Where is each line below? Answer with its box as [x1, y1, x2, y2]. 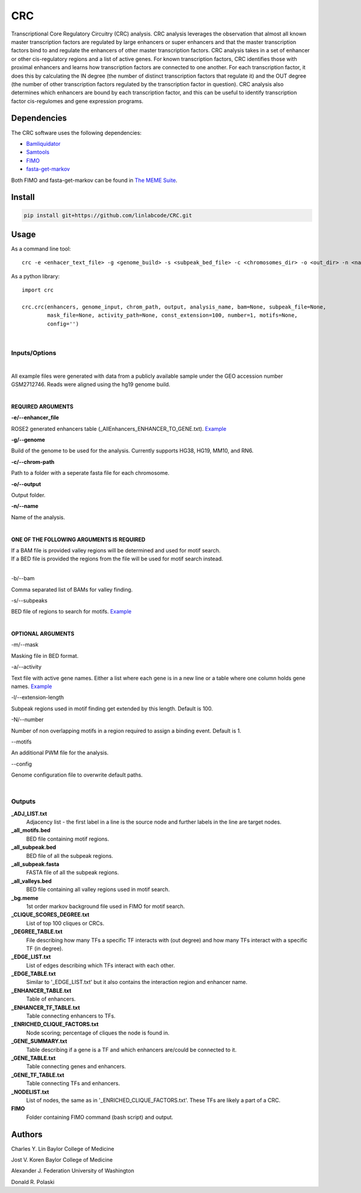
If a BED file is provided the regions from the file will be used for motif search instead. [11, 555, 224, 563]
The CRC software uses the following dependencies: [11, 129, 142, 136]
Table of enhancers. [26, 995, 76, 1003]
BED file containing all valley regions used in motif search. [26, 886, 170, 893]
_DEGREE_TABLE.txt [11, 928, 63, 935]
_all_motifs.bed [11, 827, 51, 834]
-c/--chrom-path [11, 458, 55, 465]
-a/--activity [11, 663, 42, 671]
